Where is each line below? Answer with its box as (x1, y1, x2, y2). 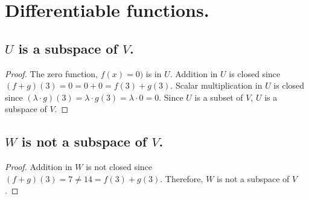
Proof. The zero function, (5, 67, 98, 80)
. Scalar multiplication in (170, 79, 263, 92)
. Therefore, (160, 172, 203, 185)
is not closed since (86, 160, 153, 173)
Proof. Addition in (5, 160, 72, 173)
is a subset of (194, 90, 243, 103)
